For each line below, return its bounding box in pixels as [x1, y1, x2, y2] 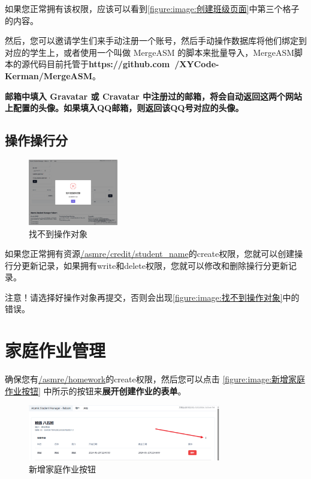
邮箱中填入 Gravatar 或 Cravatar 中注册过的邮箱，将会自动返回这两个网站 [5, 89, 303, 102]
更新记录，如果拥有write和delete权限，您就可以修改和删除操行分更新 [21, 259, 288, 271]
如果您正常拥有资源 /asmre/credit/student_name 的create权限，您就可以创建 [5, 247, 295, 260]
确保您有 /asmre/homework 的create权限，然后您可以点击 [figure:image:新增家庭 [5, 373, 306, 385]
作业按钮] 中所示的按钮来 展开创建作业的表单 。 [5, 384, 186, 397]
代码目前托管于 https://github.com [29, 58, 170, 70]
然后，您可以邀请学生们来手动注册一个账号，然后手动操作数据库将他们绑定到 [5, 34, 307, 47]
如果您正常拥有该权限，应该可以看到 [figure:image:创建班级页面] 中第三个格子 [5, 2, 300, 14]
